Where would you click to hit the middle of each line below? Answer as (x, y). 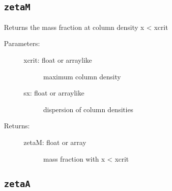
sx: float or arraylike (54, 93)
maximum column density (82, 76)
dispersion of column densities (88, 109)
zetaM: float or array (55, 142)
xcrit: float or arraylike (58, 60)
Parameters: (22, 43)
